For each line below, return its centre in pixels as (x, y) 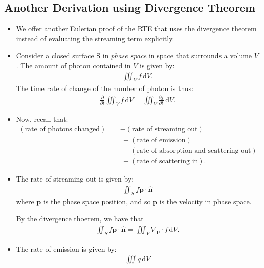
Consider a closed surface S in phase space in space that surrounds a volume (134, 55)
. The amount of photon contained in (73, 65)
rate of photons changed (62, 129)
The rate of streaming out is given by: (75, 179)
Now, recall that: (42, 119)
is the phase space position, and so (97, 202)
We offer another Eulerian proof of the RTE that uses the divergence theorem (136, 29)
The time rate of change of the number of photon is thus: (105, 88)
